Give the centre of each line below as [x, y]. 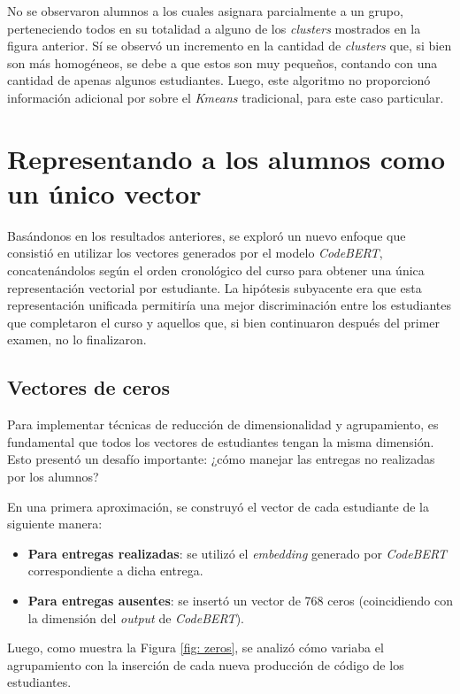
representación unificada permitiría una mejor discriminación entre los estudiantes [229, 305]
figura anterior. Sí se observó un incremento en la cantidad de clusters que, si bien [230, 46]
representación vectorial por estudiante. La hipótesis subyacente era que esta [215, 287]
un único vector [104, 193]
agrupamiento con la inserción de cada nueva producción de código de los [206, 664]
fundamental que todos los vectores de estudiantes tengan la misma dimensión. [221, 441]
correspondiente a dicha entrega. [115, 571]
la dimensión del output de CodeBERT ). [136, 617]
